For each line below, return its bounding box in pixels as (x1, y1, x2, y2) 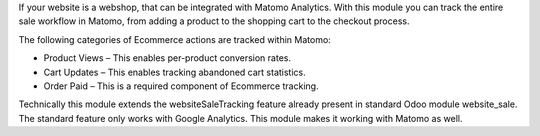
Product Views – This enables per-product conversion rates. (43, 52, 292, 64)
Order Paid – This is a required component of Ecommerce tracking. (43, 80, 319, 92)
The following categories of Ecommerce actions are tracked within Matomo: (18, 33, 332, 45)
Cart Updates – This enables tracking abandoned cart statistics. (43, 66, 307, 78)
